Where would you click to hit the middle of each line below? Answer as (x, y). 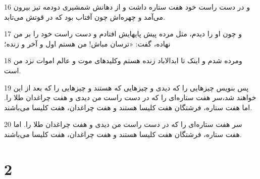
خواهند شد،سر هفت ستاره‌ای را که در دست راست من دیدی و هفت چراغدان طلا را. (130, 97)
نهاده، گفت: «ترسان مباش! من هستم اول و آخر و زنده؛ (87, 43)
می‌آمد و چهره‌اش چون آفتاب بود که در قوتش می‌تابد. (85, 16)
